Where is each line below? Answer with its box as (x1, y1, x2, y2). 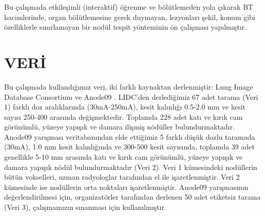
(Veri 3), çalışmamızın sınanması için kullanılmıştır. (4, 202, 166, 212)
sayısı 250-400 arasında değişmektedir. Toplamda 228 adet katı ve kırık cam (4, 111, 243, 122)
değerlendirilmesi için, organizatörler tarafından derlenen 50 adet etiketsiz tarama (4, 191, 261, 202)
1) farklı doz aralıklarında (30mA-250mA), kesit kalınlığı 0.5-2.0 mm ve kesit (4, 101, 246, 112)
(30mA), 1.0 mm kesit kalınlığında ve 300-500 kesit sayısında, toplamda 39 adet (4, 141, 255, 152)
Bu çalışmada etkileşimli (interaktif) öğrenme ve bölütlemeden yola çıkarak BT (4, 2, 254, 12)
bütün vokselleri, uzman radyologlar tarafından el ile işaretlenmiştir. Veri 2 (4, 171, 240, 182)
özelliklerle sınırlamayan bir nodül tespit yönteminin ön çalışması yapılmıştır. (4, 21, 247, 32)
